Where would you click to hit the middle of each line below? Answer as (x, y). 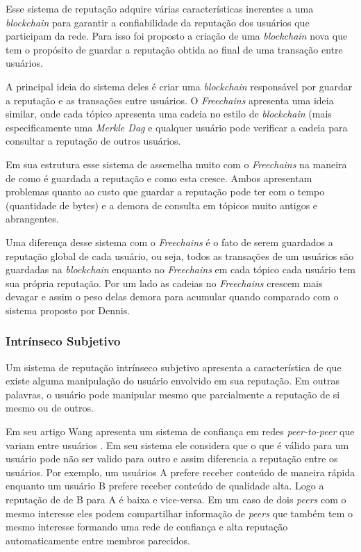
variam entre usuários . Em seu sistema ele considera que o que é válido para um (177, 445)
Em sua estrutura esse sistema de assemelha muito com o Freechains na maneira (176, 164)
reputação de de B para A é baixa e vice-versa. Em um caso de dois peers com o (176, 500)
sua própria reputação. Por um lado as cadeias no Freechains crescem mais (164, 283)
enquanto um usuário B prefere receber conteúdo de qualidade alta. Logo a (165, 486)
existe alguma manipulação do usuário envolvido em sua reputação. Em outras (173, 381)
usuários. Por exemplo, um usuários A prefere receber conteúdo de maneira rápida (180, 472)
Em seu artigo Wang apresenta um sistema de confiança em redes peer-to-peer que (180, 431)
